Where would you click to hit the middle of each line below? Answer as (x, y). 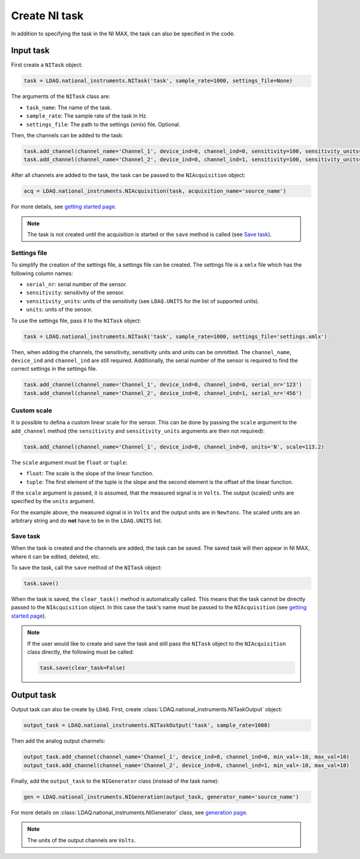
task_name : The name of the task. (69, 107)
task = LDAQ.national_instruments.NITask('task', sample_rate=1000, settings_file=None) (158, 81)
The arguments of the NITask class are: (61, 97)
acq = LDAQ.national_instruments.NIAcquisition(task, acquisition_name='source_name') (155, 191)
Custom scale (31, 411)
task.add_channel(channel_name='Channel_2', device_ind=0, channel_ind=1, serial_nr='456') (163, 393)
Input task (30, 51)
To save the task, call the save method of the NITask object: (86, 568)
